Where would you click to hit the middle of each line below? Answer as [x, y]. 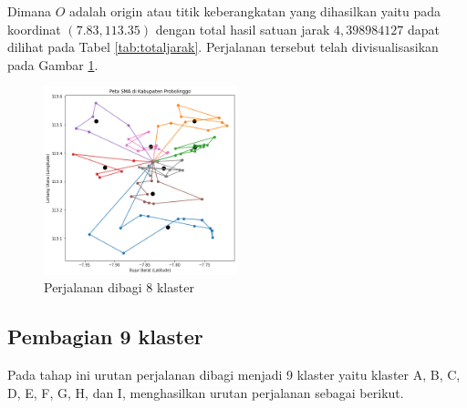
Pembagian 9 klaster [105, 337]
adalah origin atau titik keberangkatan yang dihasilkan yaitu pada [255, 11]
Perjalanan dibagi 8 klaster [119, 287]
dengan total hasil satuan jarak [243, 29]
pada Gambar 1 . [53, 64]
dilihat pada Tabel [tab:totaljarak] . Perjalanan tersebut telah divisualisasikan [223, 47]
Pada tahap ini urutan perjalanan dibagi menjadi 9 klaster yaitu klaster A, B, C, [234, 374]
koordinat [34, 29]
